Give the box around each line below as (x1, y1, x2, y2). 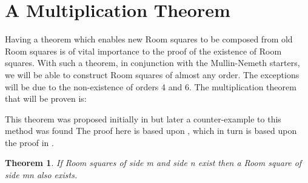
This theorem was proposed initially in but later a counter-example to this (5, 112, 281, 125)
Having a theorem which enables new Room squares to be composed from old (5, 33, 293, 45)
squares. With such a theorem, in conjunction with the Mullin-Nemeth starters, (5, 56, 300, 69)
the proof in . (5, 136, 54, 148)
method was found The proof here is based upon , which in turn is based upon (5, 124, 297, 137)
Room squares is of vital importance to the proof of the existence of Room (5, 44, 282, 57)
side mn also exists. (5, 168, 78, 181)
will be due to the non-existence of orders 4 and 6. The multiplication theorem (5, 80, 296, 93)
